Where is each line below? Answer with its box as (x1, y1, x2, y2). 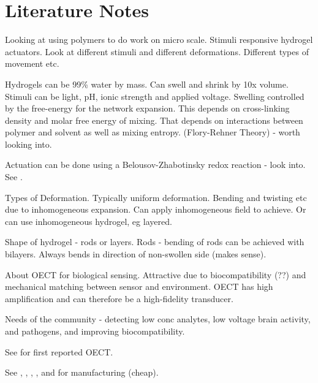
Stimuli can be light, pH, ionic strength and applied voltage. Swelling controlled (5, 89, 305, 102)
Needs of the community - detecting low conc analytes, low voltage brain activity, (5, 313, 311, 325)
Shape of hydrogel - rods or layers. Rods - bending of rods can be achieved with (5, 235, 305, 248)
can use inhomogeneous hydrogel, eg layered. (5, 214, 172, 227)
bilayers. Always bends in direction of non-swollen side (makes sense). (5, 248, 267, 260)
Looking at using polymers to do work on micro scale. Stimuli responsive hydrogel (5, 33, 313, 46)
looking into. (5, 137, 52, 150)
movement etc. (5, 57, 59, 70)
